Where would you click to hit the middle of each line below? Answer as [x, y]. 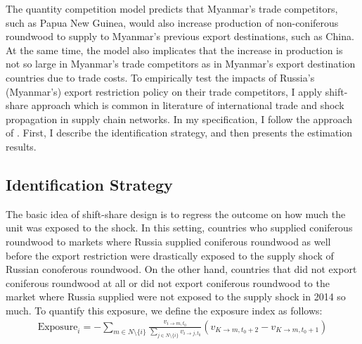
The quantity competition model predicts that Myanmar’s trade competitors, [172, 8]
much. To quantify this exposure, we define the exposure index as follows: [164, 310]
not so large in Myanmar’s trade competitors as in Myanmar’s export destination [181, 64]
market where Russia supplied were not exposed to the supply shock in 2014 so [176, 297]
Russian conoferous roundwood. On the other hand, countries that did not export [181, 269]
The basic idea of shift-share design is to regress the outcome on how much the [176, 214]
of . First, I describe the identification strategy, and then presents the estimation [179, 133]
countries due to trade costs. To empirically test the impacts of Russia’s [160, 77]
